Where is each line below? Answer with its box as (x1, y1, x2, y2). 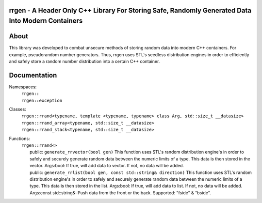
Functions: (9, 136, 30, 141)
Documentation (9, 71, 57, 79)
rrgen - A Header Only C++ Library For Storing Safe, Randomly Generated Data (9, 6, 252, 15)
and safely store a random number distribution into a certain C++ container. (9, 58, 160, 64)
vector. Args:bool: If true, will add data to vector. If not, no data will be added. (30, 163, 184, 169)
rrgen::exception (21, 97, 63, 103)
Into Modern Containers (9, 17, 83, 25)
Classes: (9, 106, 26, 112)
